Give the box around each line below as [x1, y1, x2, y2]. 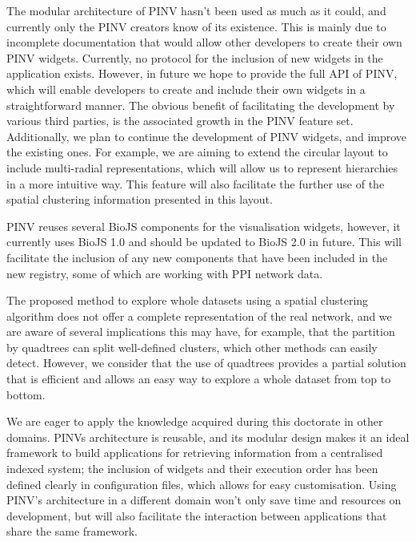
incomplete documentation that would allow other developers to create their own [6, 34, 402, 51]
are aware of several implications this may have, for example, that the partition [6, 323, 395, 340]
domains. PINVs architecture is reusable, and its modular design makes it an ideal [6, 428, 410, 445]
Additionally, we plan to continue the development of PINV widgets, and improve [6, 127, 407, 144]
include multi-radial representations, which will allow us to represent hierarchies [6, 159, 398, 176]
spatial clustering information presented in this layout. [6, 191, 273, 208]
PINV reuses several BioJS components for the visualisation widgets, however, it [6, 217, 401, 234]
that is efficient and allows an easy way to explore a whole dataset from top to [6, 370, 391, 387]
